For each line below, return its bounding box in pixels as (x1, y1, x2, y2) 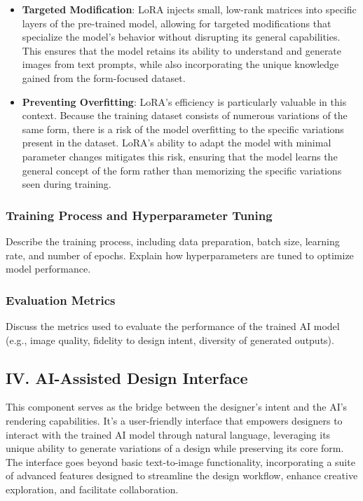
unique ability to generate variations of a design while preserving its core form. (6, 441, 344, 455)
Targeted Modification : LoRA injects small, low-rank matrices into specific (22, 2, 357, 16)
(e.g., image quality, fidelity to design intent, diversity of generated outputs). (6, 332, 334, 347)
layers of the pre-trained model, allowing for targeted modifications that (22, 15, 331, 30)
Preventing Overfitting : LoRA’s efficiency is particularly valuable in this (22, 94, 347, 109)
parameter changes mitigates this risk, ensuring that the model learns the (22, 149, 338, 163)
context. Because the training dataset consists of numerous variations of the (22, 108, 348, 123)
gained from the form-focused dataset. (22, 70, 186, 85)
